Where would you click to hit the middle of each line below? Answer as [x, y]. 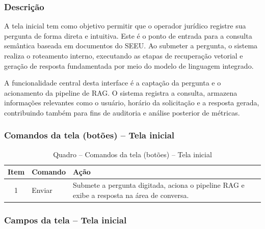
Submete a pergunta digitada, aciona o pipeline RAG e [159, 185]
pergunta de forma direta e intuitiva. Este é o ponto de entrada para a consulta [128, 35]
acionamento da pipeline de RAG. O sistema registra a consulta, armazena [121, 92]
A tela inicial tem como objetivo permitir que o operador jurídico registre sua [125, 26]
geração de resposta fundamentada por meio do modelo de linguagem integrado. [129, 65]
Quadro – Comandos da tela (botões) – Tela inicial [132, 154]
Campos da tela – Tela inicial [65, 220]
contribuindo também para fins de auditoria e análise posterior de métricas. [122, 112]
